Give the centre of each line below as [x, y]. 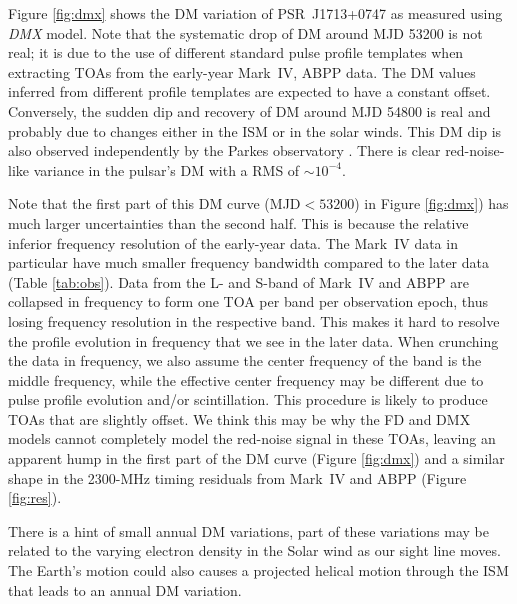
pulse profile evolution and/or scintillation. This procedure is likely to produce [248, 399]
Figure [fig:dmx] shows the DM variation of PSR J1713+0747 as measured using [255, 13]
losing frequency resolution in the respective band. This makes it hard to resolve [254, 320]
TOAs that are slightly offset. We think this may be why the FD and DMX [239, 418]
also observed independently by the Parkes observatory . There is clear [224, 150]
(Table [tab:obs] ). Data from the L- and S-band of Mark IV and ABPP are [238, 281]
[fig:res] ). [35, 497]
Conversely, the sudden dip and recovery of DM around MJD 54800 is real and [249, 110]
